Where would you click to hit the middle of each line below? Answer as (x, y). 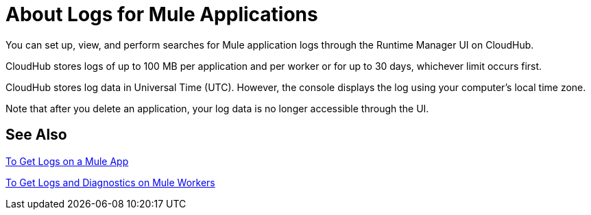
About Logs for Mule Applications (162, 14)
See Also (36, 135)
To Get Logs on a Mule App (67, 161)
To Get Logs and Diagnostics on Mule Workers (110, 182)
